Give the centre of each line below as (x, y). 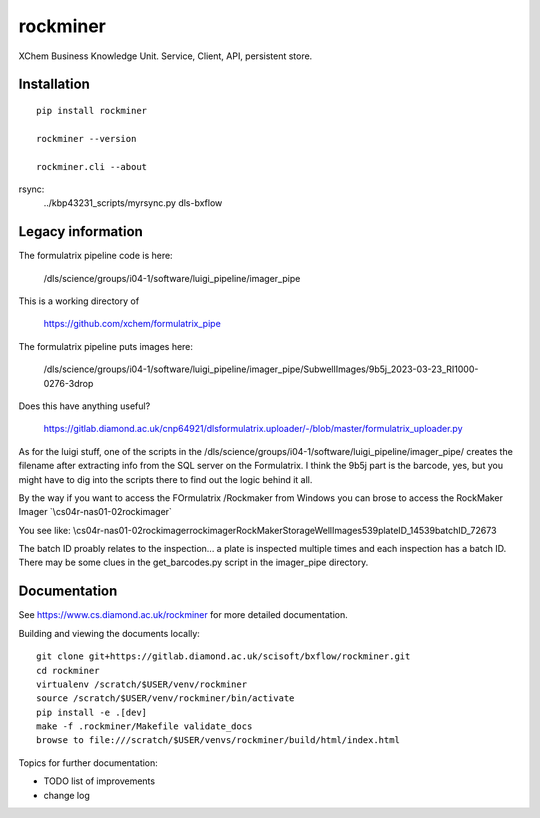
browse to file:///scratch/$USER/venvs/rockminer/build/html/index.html (218, 740)
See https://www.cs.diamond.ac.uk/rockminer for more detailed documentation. (183, 615)
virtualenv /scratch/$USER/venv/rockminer (142, 684)
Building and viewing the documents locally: (109, 633)
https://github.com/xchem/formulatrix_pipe (132, 324)
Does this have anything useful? (84, 406)
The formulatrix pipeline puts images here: (106, 346)
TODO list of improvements (99, 781)
